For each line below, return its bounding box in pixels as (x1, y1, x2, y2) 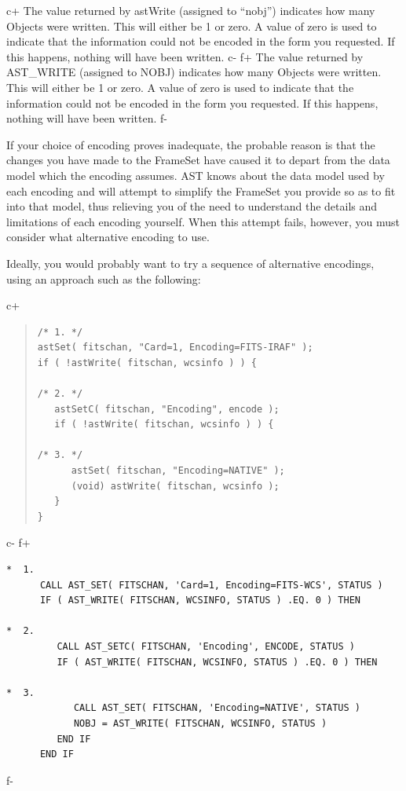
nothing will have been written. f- (6, 110, 168, 126)
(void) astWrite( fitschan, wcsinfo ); (71, 480, 280, 492)
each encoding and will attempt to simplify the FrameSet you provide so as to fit (6, 182, 396, 199)
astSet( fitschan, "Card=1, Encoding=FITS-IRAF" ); (37, 342, 313, 353)
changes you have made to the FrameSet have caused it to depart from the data (6, 152, 390, 168)
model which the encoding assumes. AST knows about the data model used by (6, 167, 385, 183)
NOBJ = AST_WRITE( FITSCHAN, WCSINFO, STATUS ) (73, 717, 327, 729)
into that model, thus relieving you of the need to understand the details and (6, 198, 378, 214)
